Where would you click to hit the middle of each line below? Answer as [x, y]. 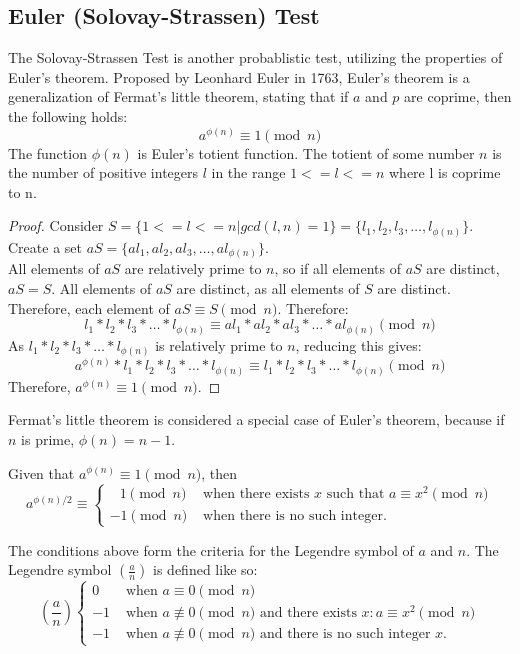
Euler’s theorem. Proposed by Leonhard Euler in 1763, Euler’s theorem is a [239, 76]
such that [355, 494]
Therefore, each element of [89, 307]
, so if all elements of [337, 268]
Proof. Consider [56, 225]
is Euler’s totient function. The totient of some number [306, 152]
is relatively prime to [219, 344]
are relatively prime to [193, 268]
